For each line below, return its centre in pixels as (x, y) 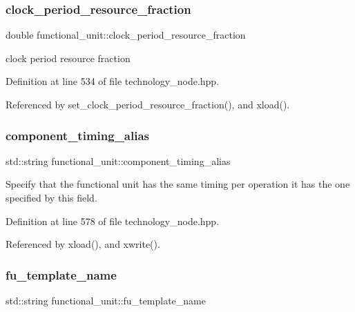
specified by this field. (51, 197)
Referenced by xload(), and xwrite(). (83, 244)
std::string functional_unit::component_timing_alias (118, 160)
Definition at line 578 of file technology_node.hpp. (113, 221)
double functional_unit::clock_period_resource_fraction (126, 35)
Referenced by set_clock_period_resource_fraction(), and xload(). (148, 104)
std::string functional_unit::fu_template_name (106, 300)
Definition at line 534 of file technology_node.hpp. (113, 81)
